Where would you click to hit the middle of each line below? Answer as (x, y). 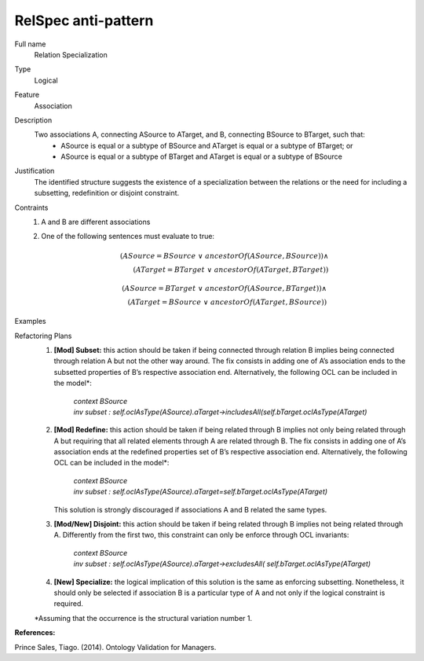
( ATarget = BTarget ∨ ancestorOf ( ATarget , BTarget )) (231, 270)
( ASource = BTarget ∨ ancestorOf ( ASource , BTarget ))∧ (225, 288)
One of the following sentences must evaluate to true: (128, 237)
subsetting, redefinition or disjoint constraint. (107, 193)
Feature (27, 95)
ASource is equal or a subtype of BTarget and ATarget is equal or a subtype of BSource (202, 156)
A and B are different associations (96, 222)
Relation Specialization (71, 54)
